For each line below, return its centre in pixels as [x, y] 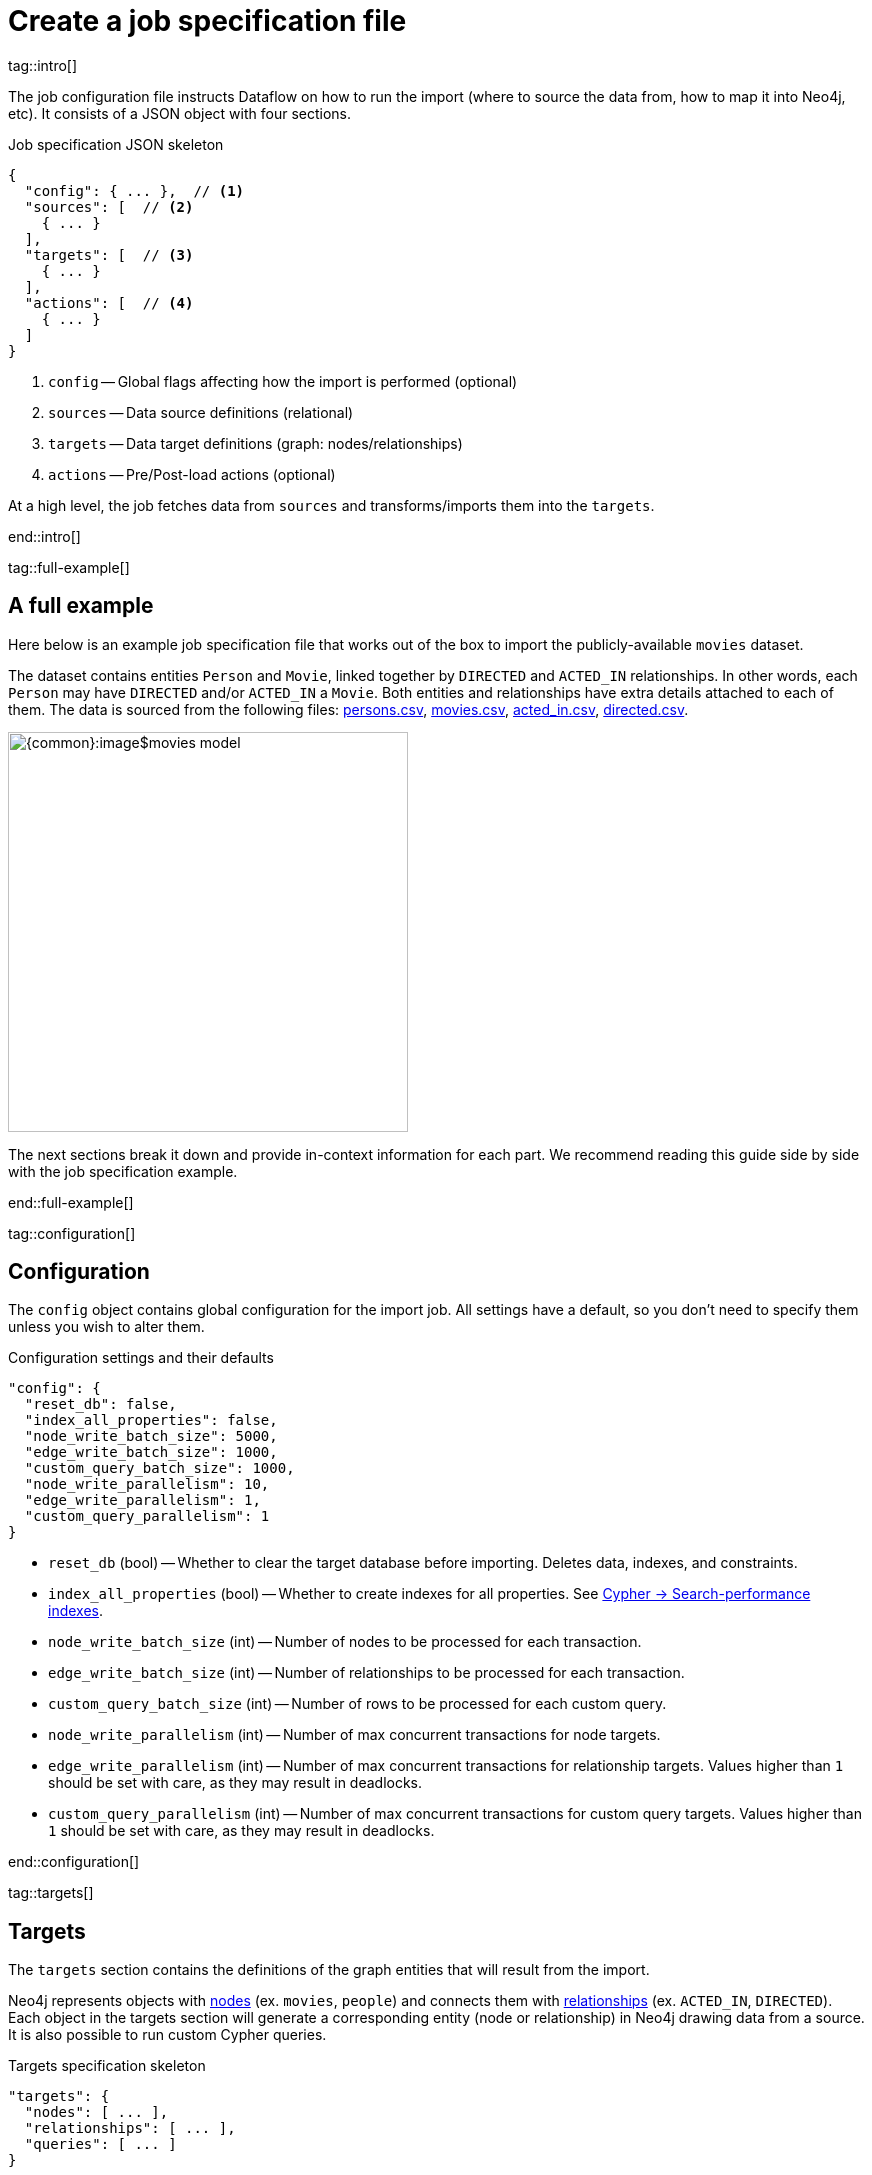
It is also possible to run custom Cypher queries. [167, 2035]
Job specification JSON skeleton [116, 144]
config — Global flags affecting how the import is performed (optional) [283, 381]
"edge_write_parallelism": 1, [142, 1500]
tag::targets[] [51, 1893]
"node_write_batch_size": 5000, [151, 1436]
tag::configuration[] [72, 1233]
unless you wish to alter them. [106, 1327]
